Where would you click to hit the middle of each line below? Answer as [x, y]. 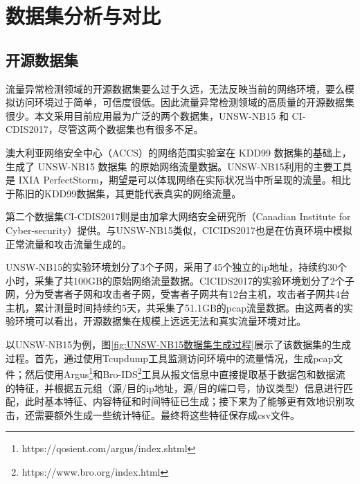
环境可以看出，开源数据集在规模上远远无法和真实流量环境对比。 [160, 321]
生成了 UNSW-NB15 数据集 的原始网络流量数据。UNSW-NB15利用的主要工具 [179, 166]
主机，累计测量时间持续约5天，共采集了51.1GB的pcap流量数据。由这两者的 [174, 307]
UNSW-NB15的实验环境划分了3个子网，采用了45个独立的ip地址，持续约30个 [176, 267]
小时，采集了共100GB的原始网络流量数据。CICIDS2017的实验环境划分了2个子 [180, 280]
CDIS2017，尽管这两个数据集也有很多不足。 [105, 129]
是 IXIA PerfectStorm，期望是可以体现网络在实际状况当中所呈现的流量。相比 [178, 180]
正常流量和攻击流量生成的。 [69, 243]
